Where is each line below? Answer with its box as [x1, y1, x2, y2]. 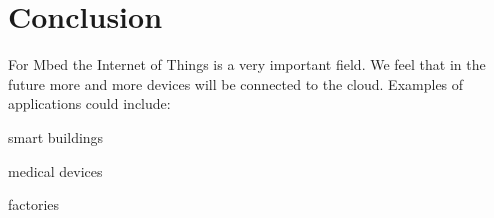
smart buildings [8, 126, 104, 147]
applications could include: [8, 93, 171, 114]
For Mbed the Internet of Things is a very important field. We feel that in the [8, 54, 486, 75]
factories [8, 194, 60, 215]
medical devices [8, 160, 103, 181]
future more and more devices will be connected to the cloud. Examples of [8, 73, 464, 94]
